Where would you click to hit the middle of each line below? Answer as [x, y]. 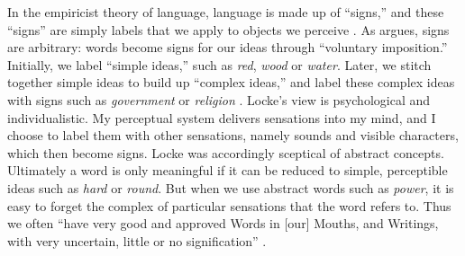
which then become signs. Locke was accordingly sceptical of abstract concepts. [226, 152]
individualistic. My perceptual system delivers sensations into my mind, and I [222, 117]
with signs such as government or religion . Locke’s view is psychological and [219, 99]
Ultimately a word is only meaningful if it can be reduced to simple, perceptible [228, 170]
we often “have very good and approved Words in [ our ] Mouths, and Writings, [223, 223]
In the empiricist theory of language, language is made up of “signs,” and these [226, 12]
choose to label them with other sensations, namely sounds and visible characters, [233, 135]
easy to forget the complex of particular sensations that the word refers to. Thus [229, 205]
